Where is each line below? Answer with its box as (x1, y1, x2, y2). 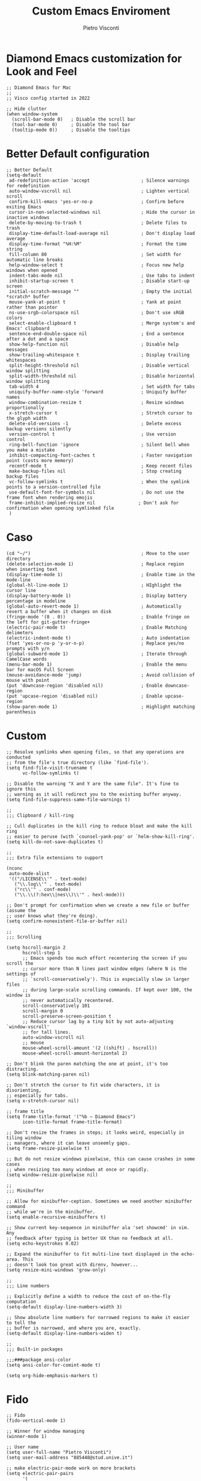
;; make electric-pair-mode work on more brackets (6, 1465, 136, 1471)
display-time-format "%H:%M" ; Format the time (8, 240, 187, 247)
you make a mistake (6, 447, 55, 453)
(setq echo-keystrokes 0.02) (6, 1240, 79, 1247)
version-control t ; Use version (8, 431, 176, 437)
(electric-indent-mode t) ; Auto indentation (6, 635, 190, 641)
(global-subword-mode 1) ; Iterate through (6, 651, 187, 657)
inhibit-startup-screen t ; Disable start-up (8, 278, 190, 284)
